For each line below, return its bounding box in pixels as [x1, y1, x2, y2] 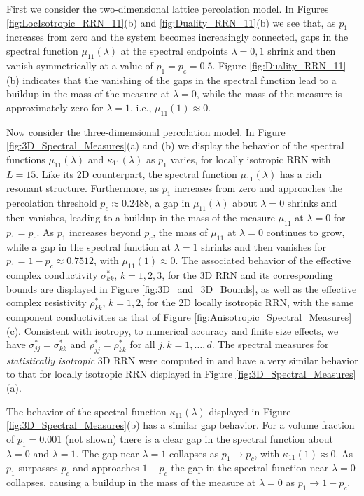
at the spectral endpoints [120, 43, 228, 57]
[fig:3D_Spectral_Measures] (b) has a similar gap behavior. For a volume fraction [6, 418, 355, 432]
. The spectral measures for [211, 337, 329, 352]
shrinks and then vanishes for [201, 239, 327, 254]
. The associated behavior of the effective [175, 253, 351, 268]
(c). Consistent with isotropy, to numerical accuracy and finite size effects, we [6, 323, 339, 338]
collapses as [169, 446, 219, 460]
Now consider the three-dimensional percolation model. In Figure [6, 124, 286, 139]
